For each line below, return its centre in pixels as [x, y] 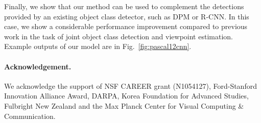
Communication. [30, 116]
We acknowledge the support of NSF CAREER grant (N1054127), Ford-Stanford [130, 85]
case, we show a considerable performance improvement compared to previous [126, 26]
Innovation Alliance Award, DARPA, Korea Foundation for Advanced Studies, [126, 96]
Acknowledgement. [38, 66]
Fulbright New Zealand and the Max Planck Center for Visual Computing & [124, 105]
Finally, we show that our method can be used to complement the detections [124, 6]
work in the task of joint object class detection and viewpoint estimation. [118, 36]
